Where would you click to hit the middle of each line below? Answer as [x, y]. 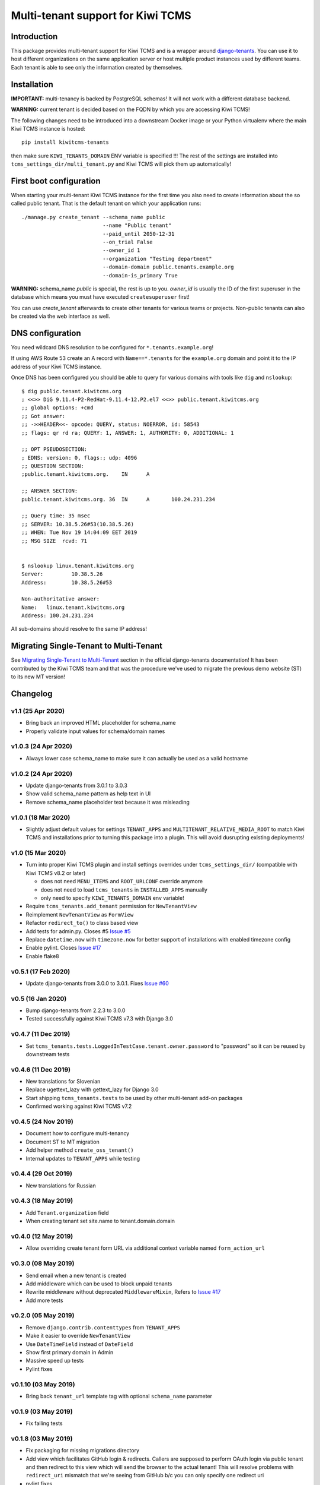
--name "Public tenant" [137, 225]
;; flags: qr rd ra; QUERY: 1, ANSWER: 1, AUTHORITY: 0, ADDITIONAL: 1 [128, 433]
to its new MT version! [38, 677]
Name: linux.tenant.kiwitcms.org [73, 607]
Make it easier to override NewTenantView [78, 1336]
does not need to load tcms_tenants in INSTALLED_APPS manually [124, 890]
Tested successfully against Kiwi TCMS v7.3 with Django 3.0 [99, 1019]
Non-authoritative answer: [61, 599]
